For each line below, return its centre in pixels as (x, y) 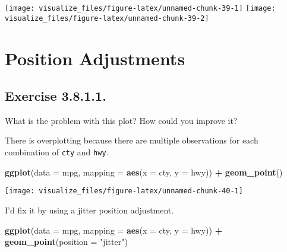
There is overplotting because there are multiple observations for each (132, 140)
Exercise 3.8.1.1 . (56, 96)
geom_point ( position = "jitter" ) (66, 242)
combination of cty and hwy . (57, 152)
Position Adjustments (95, 58)
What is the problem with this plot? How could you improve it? (121, 120)
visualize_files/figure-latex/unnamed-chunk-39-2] (107, 18)
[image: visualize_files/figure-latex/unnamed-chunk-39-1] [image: (140, 8)
